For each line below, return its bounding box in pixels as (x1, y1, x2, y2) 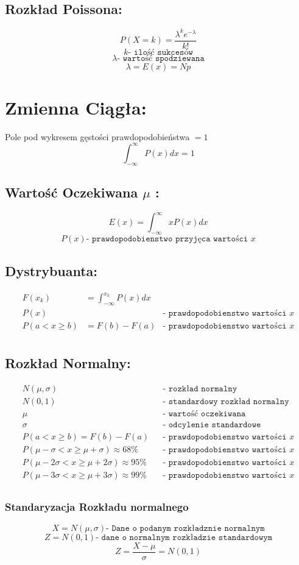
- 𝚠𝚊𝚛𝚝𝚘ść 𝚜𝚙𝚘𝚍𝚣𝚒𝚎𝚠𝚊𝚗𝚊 (117, 54, 205, 63)
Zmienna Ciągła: (5, 94, 147, 119)
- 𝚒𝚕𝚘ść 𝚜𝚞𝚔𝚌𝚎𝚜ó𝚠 (128, 48, 193, 57)
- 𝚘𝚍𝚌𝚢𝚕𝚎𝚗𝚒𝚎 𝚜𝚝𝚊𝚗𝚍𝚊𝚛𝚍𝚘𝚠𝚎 (163, 421, 261, 430)
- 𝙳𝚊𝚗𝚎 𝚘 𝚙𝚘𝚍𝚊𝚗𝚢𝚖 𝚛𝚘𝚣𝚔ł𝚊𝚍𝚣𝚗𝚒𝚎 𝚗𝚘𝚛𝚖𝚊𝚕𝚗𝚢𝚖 (106, 524, 265, 533)
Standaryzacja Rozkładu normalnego (5, 499, 189, 514)
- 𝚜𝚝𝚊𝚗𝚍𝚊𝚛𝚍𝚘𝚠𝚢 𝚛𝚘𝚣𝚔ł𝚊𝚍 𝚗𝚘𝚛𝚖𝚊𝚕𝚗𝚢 (163, 397, 289, 407)
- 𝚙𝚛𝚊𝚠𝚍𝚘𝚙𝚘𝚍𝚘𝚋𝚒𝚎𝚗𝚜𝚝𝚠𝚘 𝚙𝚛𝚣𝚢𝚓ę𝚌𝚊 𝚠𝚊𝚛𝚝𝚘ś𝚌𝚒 (86, 235, 248, 244)
